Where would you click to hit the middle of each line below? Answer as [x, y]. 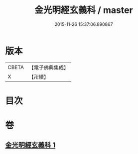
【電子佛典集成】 [49, 68]
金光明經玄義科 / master [84, 10]
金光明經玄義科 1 [30, 145]
